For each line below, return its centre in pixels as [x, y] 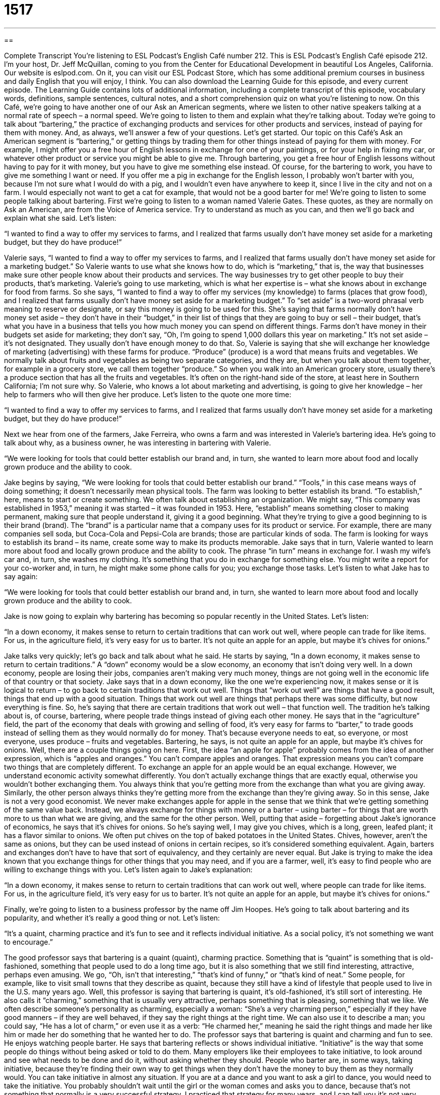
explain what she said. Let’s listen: [60, 218]
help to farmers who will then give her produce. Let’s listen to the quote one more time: [148, 394]
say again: [21, 576]
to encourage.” [29, 942]
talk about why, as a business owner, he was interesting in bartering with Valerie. [138, 442]
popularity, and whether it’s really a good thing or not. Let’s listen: [112, 918]
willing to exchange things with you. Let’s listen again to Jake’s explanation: [128, 869]
